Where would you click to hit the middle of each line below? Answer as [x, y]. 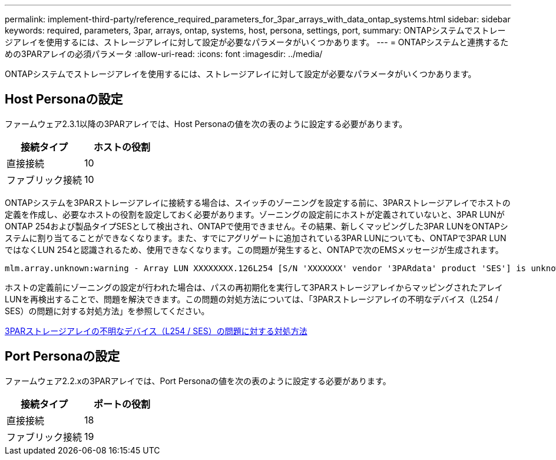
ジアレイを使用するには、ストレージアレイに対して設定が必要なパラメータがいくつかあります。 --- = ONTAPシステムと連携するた [257, 42]
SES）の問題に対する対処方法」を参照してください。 [107, 311]
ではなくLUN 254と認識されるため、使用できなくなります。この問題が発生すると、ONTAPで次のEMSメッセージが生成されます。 [254, 249]
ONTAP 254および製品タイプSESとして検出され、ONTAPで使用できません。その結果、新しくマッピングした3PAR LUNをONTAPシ [257, 226]
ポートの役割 [122, 404]
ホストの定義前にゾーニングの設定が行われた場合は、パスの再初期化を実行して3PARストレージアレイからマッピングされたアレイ [254, 287]
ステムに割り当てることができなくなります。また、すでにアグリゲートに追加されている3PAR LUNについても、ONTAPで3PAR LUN [256, 238]
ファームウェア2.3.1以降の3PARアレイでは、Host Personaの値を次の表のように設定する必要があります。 [206, 124]
